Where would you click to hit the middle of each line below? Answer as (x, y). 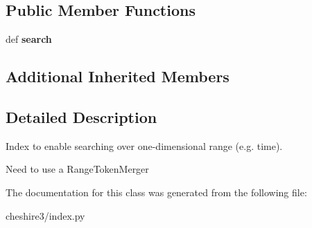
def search (29, 39)
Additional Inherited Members (118, 76)
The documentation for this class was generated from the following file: (156, 192)
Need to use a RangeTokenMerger (77, 169)
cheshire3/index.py (45, 215)
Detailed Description (81, 116)
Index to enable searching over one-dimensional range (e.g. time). (144, 145)
